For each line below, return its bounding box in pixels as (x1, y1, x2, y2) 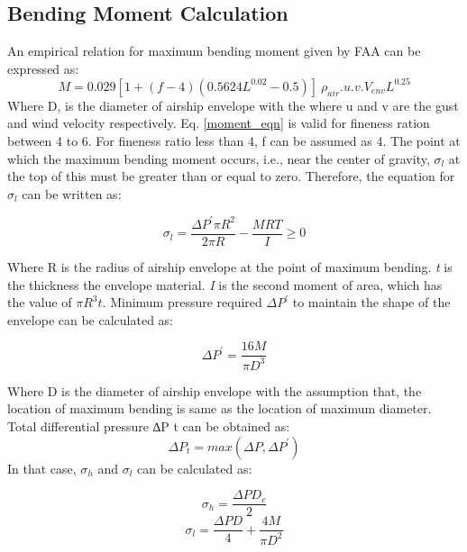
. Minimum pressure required (102, 293, 262, 312)
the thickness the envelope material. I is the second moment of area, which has (7, 275, 443, 294)
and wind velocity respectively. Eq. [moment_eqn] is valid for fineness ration (7, 113, 430, 132)
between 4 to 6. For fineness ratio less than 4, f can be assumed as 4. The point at (7, 131, 461, 150)
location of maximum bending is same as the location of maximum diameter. (7, 399, 432, 418)
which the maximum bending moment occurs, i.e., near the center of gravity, (7, 149, 430, 167)
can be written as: (22, 184, 122, 203)
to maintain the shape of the (292, 293, 451, 312)
